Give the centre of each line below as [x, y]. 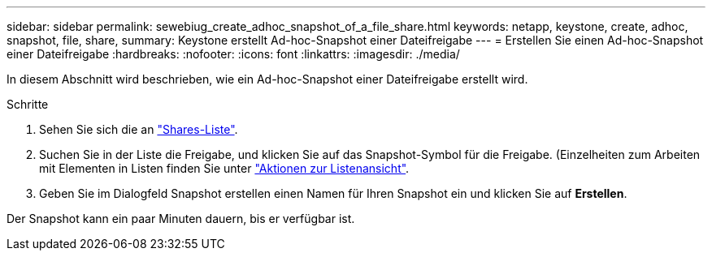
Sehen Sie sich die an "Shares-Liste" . [139, 129]
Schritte [28, 104]
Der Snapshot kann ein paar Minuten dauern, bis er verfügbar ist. [181, 218]
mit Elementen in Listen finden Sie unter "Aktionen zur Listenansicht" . [224, 168]
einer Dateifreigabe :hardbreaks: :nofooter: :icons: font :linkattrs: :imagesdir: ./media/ [233, 54]
